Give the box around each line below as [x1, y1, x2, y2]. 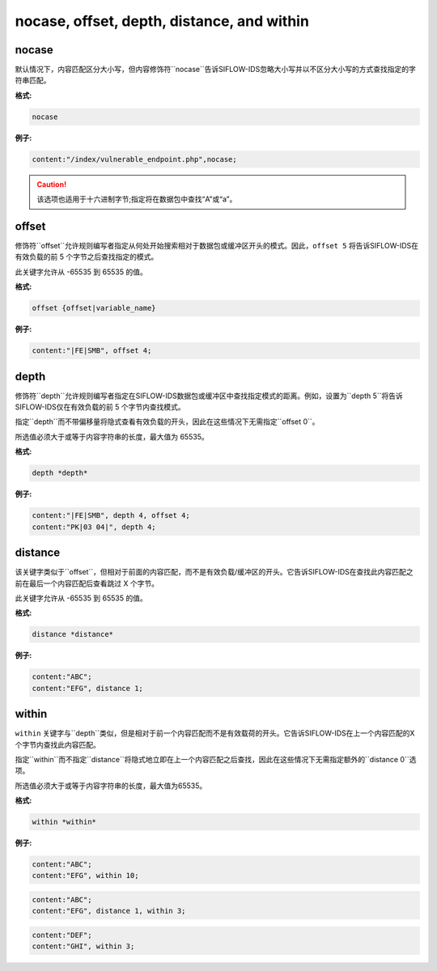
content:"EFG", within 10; [32, 871, 139, 880]
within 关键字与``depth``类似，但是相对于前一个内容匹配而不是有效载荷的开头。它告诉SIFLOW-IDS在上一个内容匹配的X [15, 728, 415, 738]
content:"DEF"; [32, 931, 92, 939]
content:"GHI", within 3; [32, 942, 135, 951]
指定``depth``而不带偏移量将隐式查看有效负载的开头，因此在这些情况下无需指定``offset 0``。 [15, 417, 320, 426]
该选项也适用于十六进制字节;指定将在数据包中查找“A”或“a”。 [36, 194, 237, 204]
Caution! [36, 179, 67, 189]
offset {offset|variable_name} [32, 303, 157, 313]
